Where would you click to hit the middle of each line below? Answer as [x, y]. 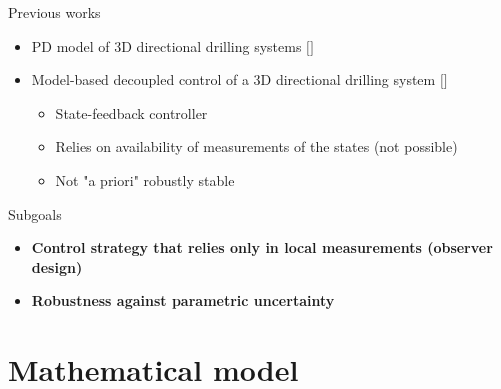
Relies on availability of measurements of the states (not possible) [256, 146]
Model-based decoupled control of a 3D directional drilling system [233, 79]
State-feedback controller [131, 112]
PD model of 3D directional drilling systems [166, 45]
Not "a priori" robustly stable [145, 179]
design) [57, 266]
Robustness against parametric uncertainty [183, 300]
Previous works [54, 12]
